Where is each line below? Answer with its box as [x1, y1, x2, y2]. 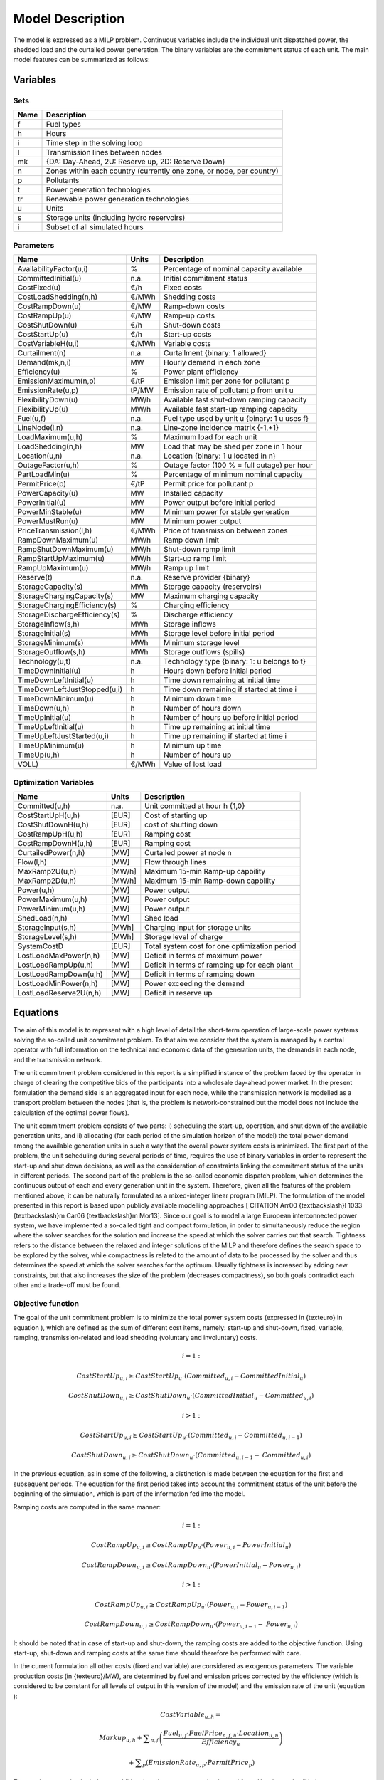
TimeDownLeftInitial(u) [17, 675, 94, 685]
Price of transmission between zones [164, 525, 288, 535]
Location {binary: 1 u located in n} [164, 451, 277, 461]
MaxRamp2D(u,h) [17, 876, 77, 886]
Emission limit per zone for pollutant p [164, 376, 291, 386]
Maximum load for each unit [164, 432, 257, 442]
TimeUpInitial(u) [17, 713, 71, 723]
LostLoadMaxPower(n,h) [17, 951, 100, 960]
